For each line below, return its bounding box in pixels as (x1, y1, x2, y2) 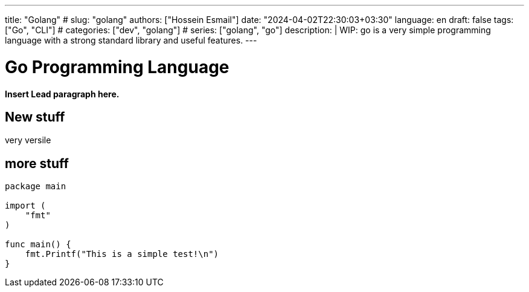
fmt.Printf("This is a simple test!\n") (25, 249, 219, 259)
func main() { (5, 239, 71, 250)
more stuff (5, 155, 69, 171)
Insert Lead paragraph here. (5, 88, 120, 99)
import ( (5, 201, 46, 211)
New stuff (5, 109, 65, 125)
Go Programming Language (5, 56, 229, 77)
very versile (5, 135, 51, 146)
